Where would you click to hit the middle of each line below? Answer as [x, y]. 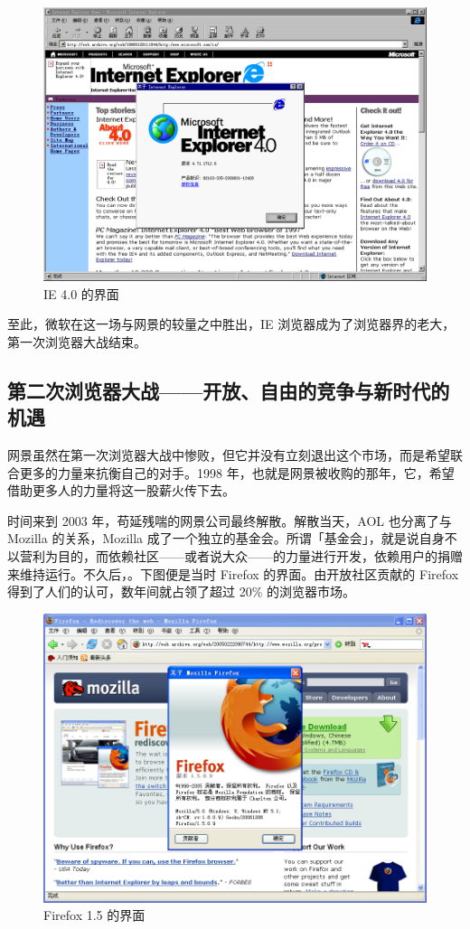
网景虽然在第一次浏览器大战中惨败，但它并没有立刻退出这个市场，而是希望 [229, 455]
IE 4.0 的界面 [81, 293]
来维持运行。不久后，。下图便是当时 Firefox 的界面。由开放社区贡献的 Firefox [233, 573]
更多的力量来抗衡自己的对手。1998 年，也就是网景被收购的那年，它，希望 [237, 472]
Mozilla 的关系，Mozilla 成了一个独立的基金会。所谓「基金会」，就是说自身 [226, 538]
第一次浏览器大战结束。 [77, 341]
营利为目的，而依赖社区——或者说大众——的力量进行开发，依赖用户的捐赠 [241, 556]
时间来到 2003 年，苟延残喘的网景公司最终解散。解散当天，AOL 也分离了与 [230, 520]
